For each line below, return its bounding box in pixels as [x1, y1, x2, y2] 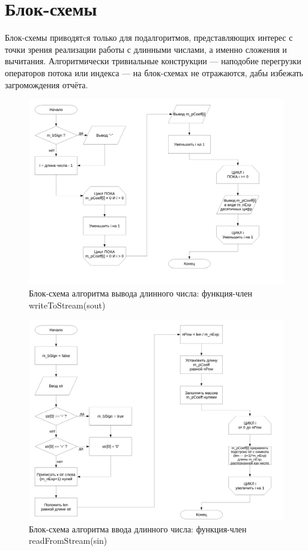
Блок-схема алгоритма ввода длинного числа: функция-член [29, 522, 247, 535]
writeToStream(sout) [29, 298, 106, 311]
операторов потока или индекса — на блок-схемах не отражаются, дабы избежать [5, 66, 304, 79]
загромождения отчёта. [5, 78, 88, 91]
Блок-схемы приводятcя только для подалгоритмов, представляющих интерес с [5, 31, 293, 44]
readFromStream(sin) [29, 534, 107, 547]
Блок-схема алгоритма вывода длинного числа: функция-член [29, 286, 252, 299]
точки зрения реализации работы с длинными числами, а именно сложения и [5, 43, 287, 55]
